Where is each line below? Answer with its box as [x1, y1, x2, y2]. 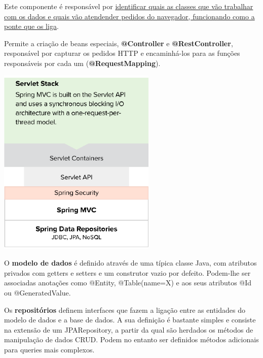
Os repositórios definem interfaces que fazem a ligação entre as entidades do [4, 304, 245, 315]
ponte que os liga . [4, 21, 59, 31]
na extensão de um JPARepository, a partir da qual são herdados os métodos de [4, 324, 253, 335]
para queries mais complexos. [4, 344, 95, 354]
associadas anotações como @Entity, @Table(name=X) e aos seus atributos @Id [4, 277, 252, 288]
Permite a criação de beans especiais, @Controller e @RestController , [4, 38, 233, 48]
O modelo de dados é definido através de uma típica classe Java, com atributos [4, 257, 257, 268]
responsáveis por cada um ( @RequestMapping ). [4, 57, 161, 68]
